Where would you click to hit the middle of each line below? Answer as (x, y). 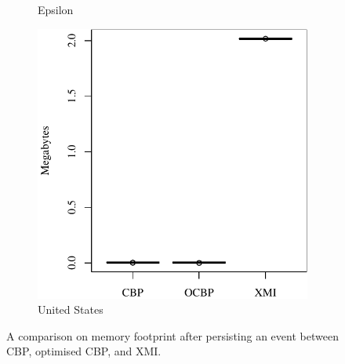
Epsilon (56, 9)
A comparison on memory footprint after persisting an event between (172, 335)
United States (71, 309)
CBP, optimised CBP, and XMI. (84, 351)
